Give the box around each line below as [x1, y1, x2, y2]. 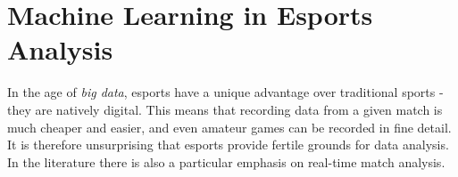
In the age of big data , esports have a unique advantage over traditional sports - [7, 83, 444, 101]
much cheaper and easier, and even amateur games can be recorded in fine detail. [7, 117, 452, 136]
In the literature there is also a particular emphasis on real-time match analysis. [7, 152, 446, 171]
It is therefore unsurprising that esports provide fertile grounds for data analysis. [7, 135, 449, 154]
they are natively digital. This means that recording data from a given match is [7, 100, 443, 118]
